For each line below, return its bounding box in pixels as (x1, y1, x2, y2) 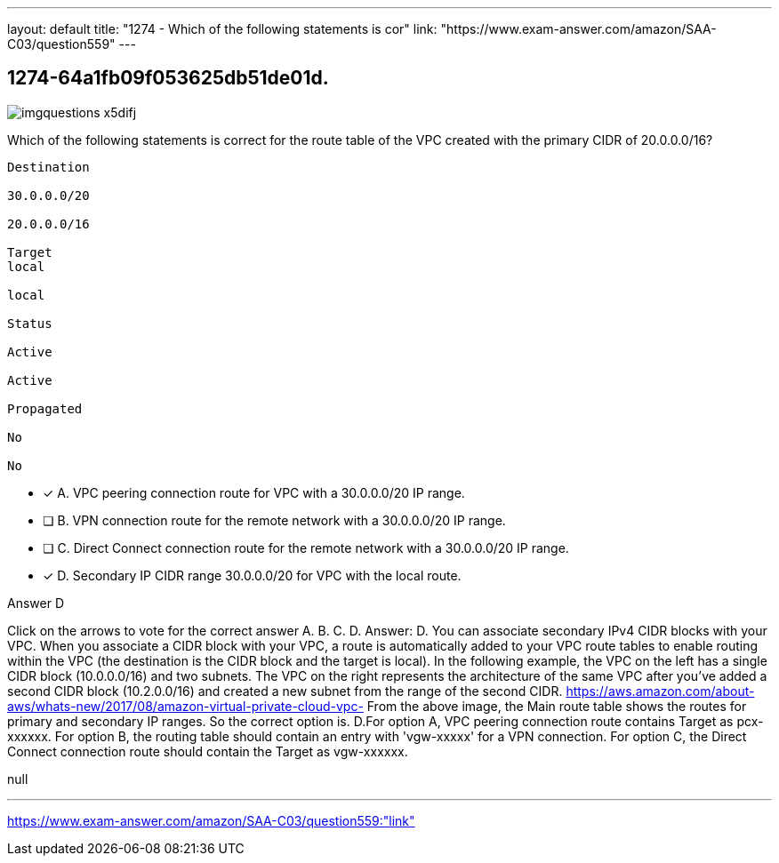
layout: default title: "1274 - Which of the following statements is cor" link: (7, 21, 438, 36)
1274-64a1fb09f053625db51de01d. (7, 67, 329, 90)
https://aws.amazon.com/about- (566, 683, 755, 699)
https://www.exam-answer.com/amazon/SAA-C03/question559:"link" (7, 812, 415, 828)
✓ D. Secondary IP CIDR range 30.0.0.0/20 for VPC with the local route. (43, 567, 462, 583)
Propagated (7, 401, 83, 416)
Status (7, 316, 52, 331)
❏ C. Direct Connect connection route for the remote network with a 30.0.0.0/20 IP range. (43, 539, 569, 555)
